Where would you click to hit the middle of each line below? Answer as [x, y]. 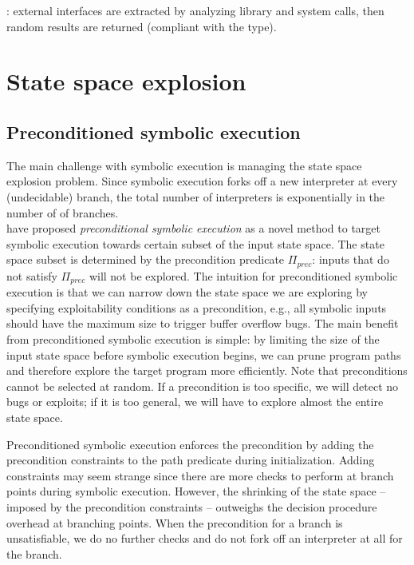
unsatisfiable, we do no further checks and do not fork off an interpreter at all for [205, 538]
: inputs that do [351, 259]
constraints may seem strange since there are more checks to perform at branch [200, 475]
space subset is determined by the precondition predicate [146, 259]
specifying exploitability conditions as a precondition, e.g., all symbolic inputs [197, 307]
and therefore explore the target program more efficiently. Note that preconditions [207, 370]
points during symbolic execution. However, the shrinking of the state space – [196, 491]
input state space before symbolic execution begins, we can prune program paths [204, 354]
